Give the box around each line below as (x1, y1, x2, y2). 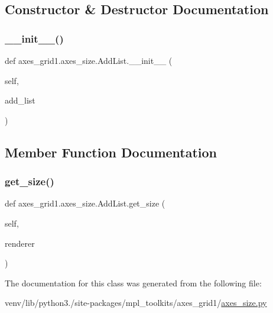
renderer (5, 237, 35, 249)
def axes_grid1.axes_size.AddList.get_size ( (5, 197, 165, 209)
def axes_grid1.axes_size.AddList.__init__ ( (5, 54, 173, 66)
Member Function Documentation (5, 143, 217, 161)
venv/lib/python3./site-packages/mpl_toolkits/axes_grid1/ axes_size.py (5, 296, 267, 309)
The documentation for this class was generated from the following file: (5, 276, 262, 289)
